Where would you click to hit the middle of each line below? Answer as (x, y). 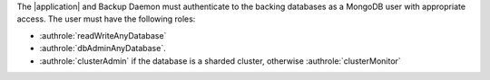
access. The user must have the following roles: (106, 19)
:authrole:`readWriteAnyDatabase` (103, 35)
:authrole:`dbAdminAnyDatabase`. (103, 49)
